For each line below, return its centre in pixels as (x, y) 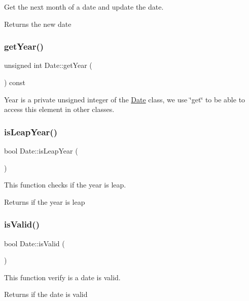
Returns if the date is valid (46, 294)
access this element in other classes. (59, 109)
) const (15, 82)
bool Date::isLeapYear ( (41, 150)
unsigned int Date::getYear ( (48, 65)
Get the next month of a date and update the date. (84, 7)
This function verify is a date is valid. (62, 277)
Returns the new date (38, 24)
